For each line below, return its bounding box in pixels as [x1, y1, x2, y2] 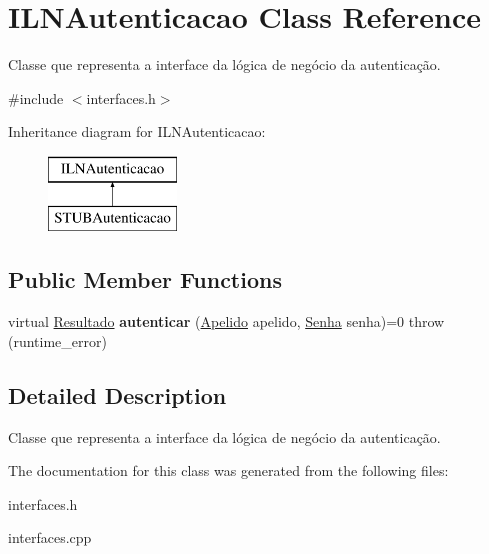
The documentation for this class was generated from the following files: [8, 460, 449, 481]
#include [8, 87, 64, 108]
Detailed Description [8, 379, 227, 410]
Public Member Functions [8, 264, 282, 295]
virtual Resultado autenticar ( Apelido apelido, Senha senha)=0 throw [8, 311, 445, 332]
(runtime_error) [8, 330, 107, 351]
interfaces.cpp [8, 527, 92, 548]
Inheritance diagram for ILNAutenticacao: [8, 121, 266, 142]
